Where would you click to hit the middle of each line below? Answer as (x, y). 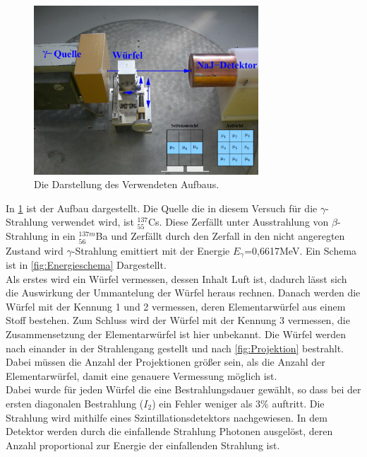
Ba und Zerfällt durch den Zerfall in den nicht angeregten (220, 236)
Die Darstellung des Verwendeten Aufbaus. (127, 184)
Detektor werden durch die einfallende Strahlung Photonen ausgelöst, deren (169, 431)
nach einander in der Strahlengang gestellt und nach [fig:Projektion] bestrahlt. (175, 348)
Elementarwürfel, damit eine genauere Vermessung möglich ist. (142, 375)
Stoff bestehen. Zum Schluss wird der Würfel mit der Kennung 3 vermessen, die (178, 320)
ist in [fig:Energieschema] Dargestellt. (86, 265)
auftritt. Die (298, 403)
